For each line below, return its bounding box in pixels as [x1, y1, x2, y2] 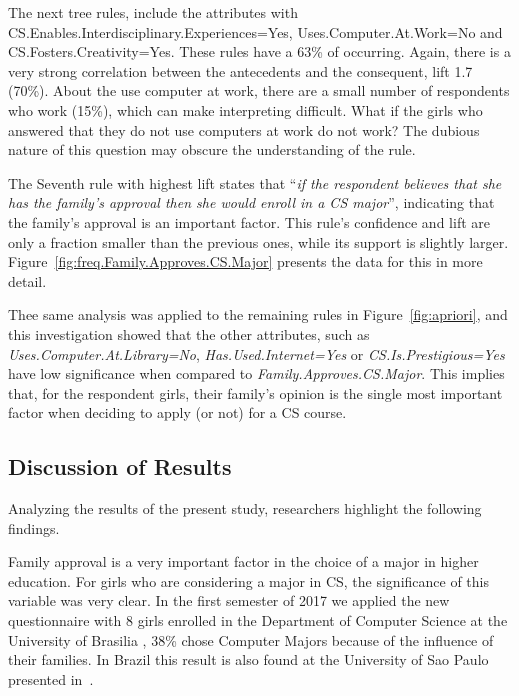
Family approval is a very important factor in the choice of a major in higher [8, 551, 479, 572]
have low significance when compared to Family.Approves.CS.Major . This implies [8, 363, 505, 384]
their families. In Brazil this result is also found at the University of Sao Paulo [8, 649, 489, 670]
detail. [8, 270, 47, 291]
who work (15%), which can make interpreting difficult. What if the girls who [8, 99, 483, 120]
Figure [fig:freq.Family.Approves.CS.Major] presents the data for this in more [8, 251, 483, 272]
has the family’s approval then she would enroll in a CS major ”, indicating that [8, 192, 495, 213]
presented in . [8, 668, 94, 689]
